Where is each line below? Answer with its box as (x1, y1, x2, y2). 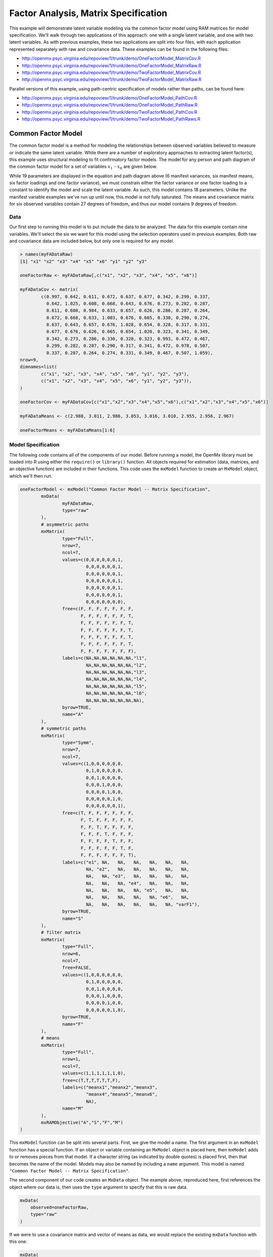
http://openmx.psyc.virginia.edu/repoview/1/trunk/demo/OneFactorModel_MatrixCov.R (22, 55, 201, 61)
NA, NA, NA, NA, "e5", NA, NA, (86, 887, 190, 893)
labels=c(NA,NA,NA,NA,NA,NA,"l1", (62, 655, 148, 661)
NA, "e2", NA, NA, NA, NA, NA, (86, 866, 190, 872)
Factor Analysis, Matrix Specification (9, 8, 168, 19)
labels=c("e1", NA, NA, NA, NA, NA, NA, (62, 859, 190, 865)
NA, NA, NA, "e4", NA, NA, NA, (86, 880, 190, 886)
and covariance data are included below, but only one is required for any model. (9, 238, 175, 244)
